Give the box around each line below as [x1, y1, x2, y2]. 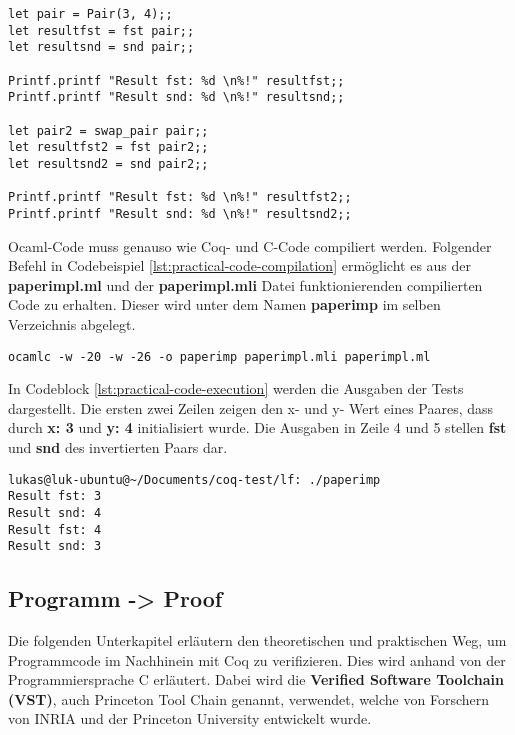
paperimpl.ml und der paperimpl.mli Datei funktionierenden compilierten [8, 274, 483, 295]
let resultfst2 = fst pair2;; [8, 140, 209, 155]
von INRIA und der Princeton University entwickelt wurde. [8, 708, 372, 729]
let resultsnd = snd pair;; [8, 40, 195, 55]
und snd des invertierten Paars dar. [8, 436, 228, 457]
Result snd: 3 [8, 539, 102, 554]
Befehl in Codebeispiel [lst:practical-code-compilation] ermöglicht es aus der [8, 255, 472, 276]
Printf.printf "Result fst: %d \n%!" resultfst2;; [8, 190, 352, 205]
